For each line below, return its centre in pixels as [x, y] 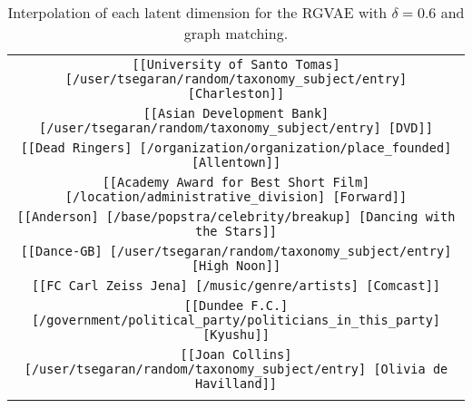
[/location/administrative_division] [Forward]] [236, 197]
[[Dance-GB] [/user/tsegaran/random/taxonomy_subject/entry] [236, 251]
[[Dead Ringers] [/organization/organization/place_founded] [236, 148]
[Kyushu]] [236, 335]
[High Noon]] [236, 266]
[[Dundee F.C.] [236, 306]
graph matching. [236, 33]
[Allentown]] [236, 162]
